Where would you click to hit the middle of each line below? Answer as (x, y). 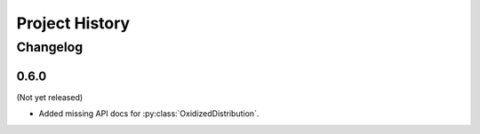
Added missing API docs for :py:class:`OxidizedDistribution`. (149, 114)
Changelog (50, 47)
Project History (73, 23)
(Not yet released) (50, 97)
